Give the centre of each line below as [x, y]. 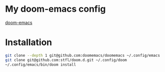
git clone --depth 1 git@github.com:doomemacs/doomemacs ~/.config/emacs [83, 55]
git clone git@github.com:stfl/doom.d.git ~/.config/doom [66, 60]
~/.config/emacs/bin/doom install [41, 65]
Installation [29, 42]
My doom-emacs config [56, 9]
